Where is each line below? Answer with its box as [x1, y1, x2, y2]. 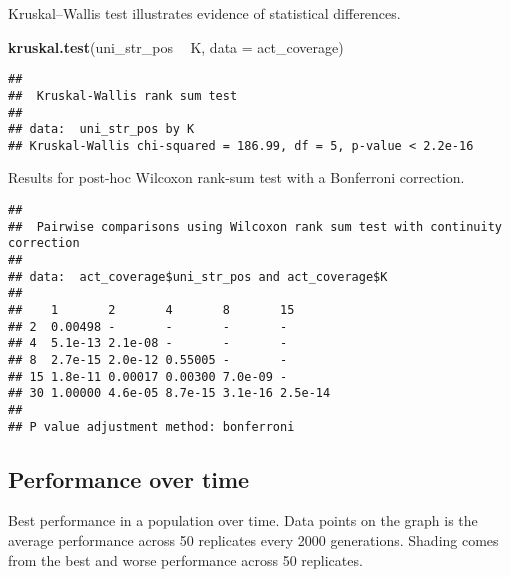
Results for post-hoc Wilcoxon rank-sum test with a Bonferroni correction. [8, 167, 465, 188]
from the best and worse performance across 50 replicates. [8, 549, 363, 570]
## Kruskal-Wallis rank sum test [8, 88, 238, 103]
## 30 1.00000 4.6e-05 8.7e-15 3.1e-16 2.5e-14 [8, 386, 331, 401]
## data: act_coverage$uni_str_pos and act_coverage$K [8, 269, 388, 284]
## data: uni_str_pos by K [8, 122, 195, 137]
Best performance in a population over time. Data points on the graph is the [8, 510, 478, 531]
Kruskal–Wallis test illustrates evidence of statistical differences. [8, 3, 401, 23]
